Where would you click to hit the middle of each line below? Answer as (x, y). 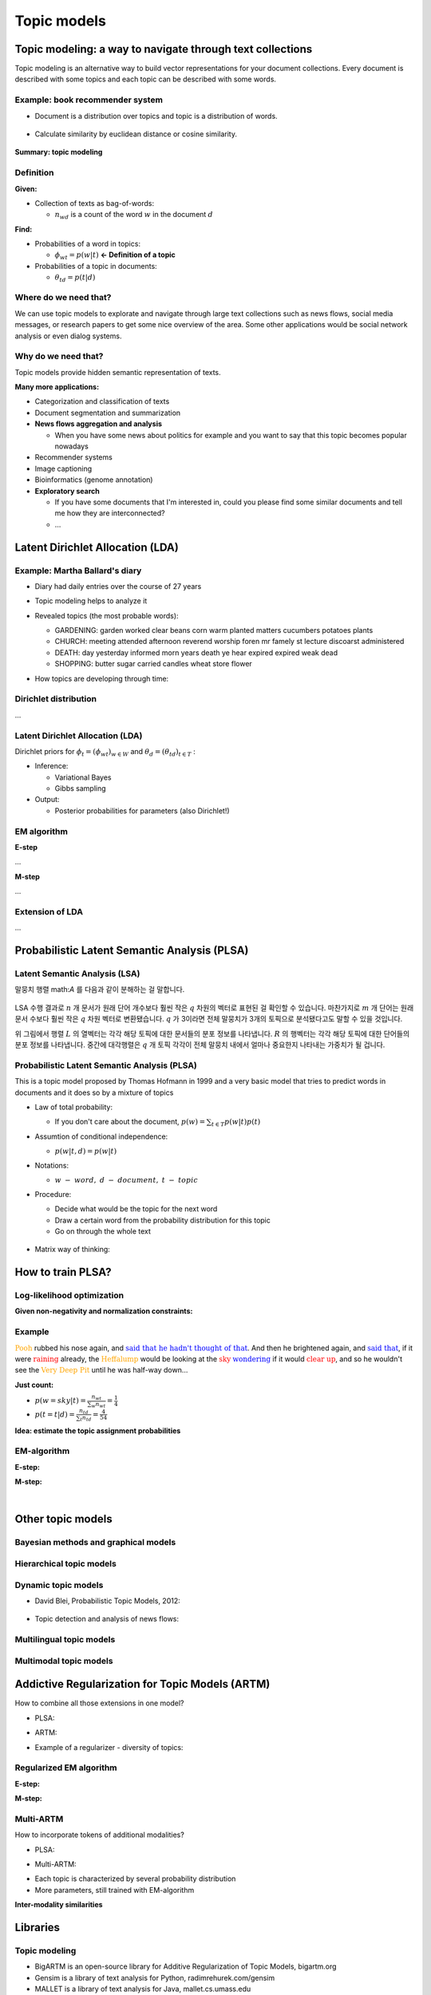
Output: (47, 800)
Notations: (52, 1165)
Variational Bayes (83, 777)
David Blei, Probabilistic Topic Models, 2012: (107, 1601)
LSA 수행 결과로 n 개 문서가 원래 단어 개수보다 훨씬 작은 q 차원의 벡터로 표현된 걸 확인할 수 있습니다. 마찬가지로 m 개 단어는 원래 (214, 1007)
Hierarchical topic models (66, 1563)
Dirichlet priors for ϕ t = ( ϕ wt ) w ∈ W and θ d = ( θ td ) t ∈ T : (105, 752)
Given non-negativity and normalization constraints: (104, 1311)
